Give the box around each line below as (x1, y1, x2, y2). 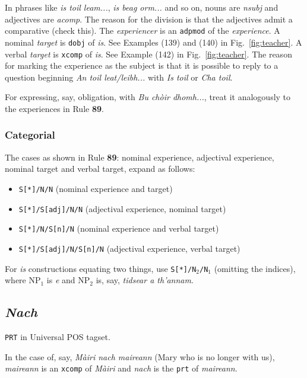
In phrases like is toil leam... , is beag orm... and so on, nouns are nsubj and (5, 1, 278, 13)
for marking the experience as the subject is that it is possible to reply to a (5, 59, 278, 72)
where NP (5, 274, 41, 286)
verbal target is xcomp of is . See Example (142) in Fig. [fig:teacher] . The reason (5, 47, 292, 60)
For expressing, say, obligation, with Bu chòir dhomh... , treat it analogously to (5, 91, 291, 103)
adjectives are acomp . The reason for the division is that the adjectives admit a (5, 12, 293, 25)
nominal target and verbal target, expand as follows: (5, 162, 195, 175)
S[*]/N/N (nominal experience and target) (18, 182, 173, 194)
